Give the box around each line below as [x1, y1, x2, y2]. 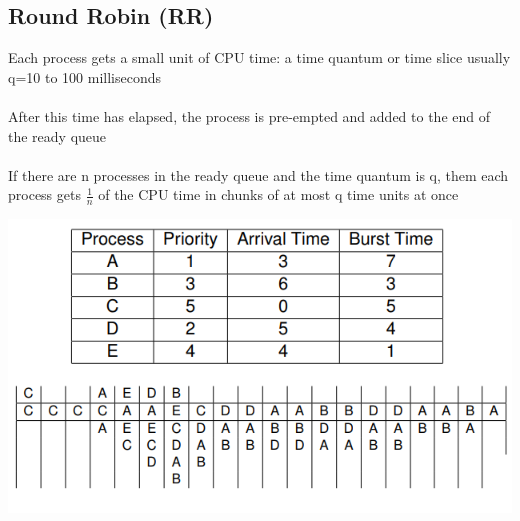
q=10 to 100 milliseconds [8, 66, 161, 87]
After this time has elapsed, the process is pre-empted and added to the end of [8, 105, 490, 126]
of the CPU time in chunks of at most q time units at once [98, 184, 459, 205]
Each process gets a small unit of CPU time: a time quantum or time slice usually [8, 47, 511, 68]
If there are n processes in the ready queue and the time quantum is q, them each [8, 164, 509, 185]
